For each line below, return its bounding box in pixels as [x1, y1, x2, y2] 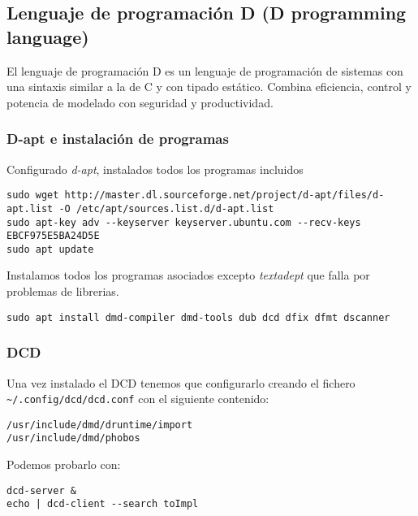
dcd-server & [6, 484, 76, 496]
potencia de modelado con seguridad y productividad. [6, 93, 274, 111]
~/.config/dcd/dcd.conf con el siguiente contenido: [6, 390, 269, 407]
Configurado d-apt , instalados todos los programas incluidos [6, 160, 304, 177]
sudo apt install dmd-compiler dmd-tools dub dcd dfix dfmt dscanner [6, 311, 390, 323]
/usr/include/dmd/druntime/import [6, 418, 193, 431]
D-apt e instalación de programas [6, 128, 229, 149]
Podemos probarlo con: [6, 456, 121, 473]
